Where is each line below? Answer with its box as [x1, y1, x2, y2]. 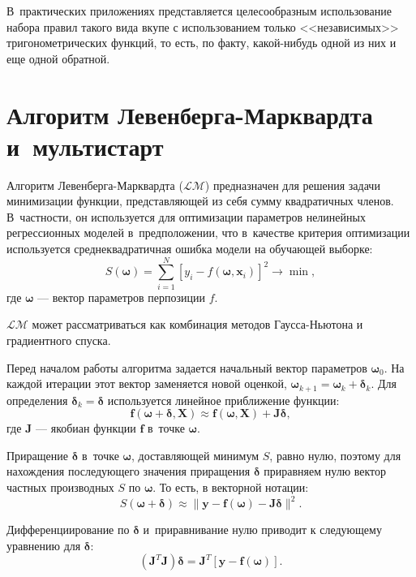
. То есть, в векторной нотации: [152, 478, 309, 495]
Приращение [6, 446, 69, 463]
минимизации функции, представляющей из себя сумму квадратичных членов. [6, 192, 394, 209]
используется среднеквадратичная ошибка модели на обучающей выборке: [6, 240, 373, 257]
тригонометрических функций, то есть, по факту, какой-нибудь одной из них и [6, 34, 397, 51]
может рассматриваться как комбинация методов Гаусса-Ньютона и [32, 316, 363, 333]
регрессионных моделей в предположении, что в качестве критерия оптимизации [6, 224, 410, 241]
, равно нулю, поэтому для [269, 446, 401, 463]
